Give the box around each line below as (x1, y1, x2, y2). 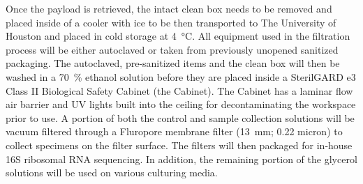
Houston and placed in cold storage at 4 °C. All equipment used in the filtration (6, 29, 350, 43)
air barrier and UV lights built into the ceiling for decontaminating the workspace (6, 97, 356, 112)
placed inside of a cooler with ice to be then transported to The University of (6, 15, 336, 29)
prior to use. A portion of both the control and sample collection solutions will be (6, 110, 355, 125)
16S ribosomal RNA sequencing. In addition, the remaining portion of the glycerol (6, 151, 357, 166)
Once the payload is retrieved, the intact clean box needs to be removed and (6, 1, 332, 15)
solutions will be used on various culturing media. (6, 165, 218, 180)
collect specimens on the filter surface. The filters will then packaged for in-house (6, 137, 353, 152)
